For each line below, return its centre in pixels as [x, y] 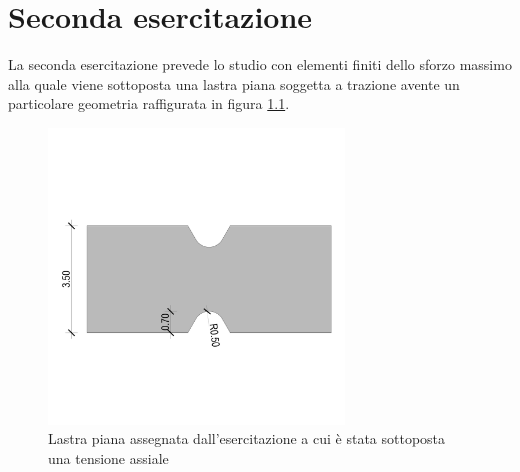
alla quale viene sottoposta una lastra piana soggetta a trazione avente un [234, 83]
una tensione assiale [108, 457]
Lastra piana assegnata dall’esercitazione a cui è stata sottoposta [247, 438]
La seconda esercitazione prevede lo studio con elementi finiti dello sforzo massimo [260, 64]
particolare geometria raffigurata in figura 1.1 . [149, 103]
